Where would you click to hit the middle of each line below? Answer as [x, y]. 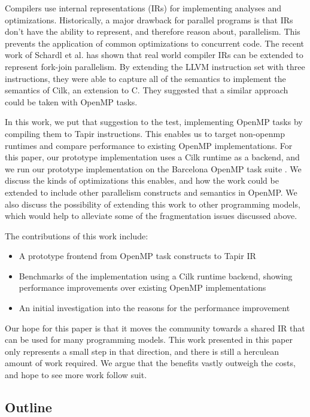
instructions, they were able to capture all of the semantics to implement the [145, 78]
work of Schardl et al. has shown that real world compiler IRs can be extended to [154, 55]
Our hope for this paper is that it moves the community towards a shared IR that [155, 328]
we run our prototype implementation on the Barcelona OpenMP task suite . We [153, 168]
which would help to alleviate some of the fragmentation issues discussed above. [151, 216]
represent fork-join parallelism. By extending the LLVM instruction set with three [155, 66]
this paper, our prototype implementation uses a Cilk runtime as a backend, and [152, 157]
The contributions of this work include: [77, 235]
